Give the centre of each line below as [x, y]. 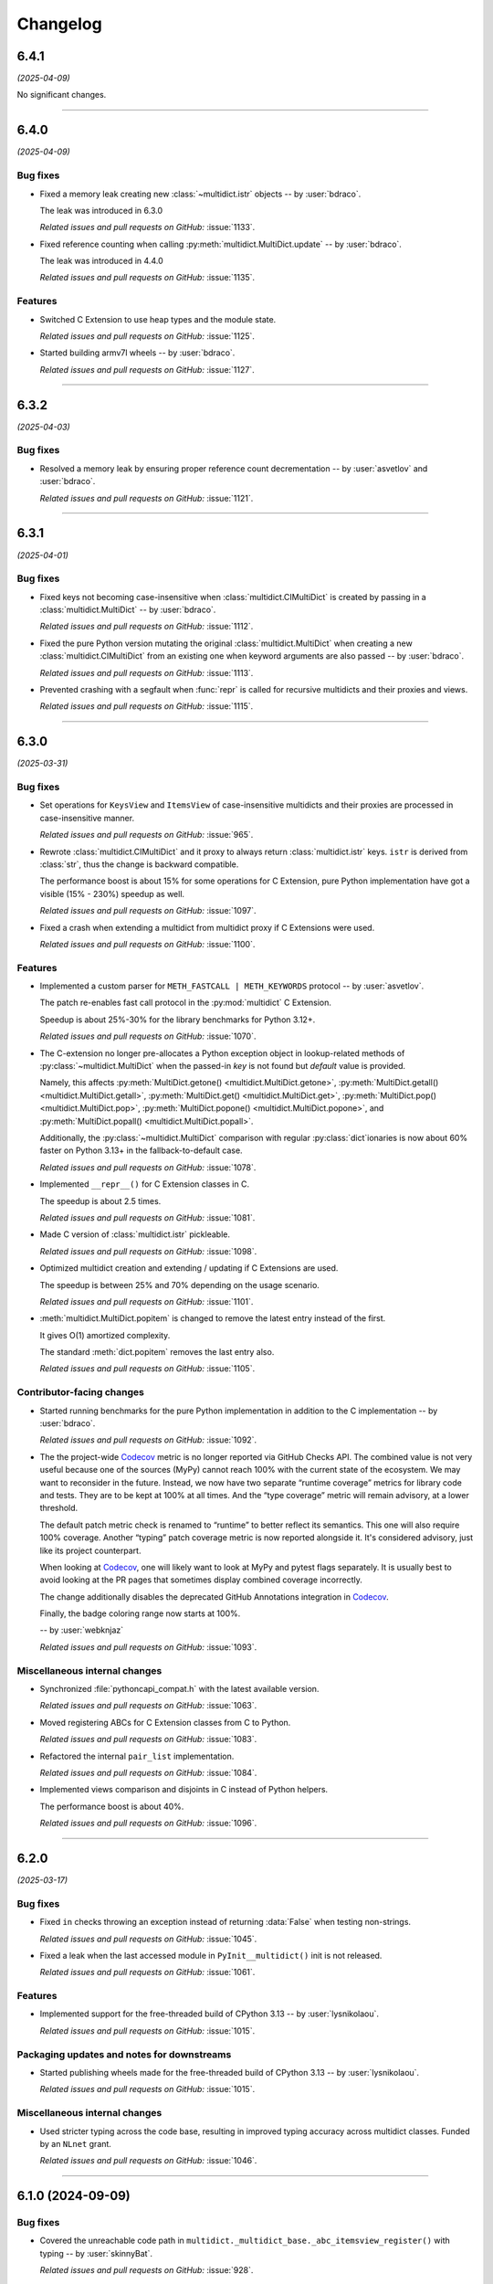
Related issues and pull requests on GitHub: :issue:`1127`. [147, 369]
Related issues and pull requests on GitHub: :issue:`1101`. [147, 1301]
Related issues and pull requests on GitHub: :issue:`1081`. [147, 1217]
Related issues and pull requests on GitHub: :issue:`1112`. [147, 627]
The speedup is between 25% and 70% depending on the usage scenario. [179, 1285]
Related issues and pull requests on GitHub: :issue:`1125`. [147, 336]
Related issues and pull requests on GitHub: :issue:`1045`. [148, 1939]
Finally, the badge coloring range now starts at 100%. [140, 1613]
